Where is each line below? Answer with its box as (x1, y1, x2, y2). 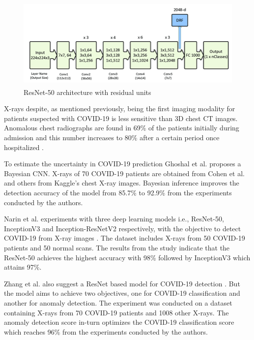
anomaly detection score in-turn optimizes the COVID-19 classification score (4, 317, 234, 327)
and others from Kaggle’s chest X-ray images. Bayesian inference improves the (4, 178, 239, 188)
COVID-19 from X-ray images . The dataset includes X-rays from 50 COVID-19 (4, 233, 245, 243)
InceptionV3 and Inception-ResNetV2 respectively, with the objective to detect (4, 223, 241, 233)
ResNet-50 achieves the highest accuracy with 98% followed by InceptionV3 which (4, 252, 251, 262)
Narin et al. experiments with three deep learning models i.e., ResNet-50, (4, 214, 224, 224)
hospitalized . (4, 142, 44, 152)
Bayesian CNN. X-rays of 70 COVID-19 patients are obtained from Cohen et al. (4, 168, 245, 178)
